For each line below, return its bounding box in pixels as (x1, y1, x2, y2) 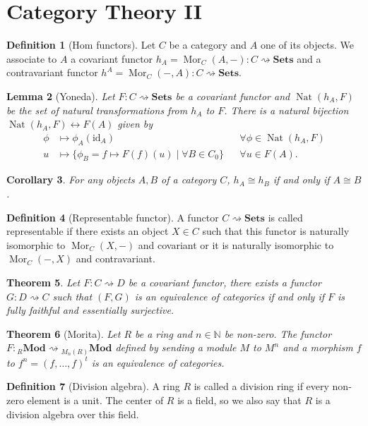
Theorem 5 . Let (6, 274, 81, 289)
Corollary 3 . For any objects (6, 172, 135, 187)
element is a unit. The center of (27, 392, 164, 407)
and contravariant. (76, 251, 155, 266)
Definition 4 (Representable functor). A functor (6, 209, 219, 224)
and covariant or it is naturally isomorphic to (138, 237, 334, 252)
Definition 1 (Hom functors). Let (6, 37, 156, 52)
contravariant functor (6, 65, 98, 80)
